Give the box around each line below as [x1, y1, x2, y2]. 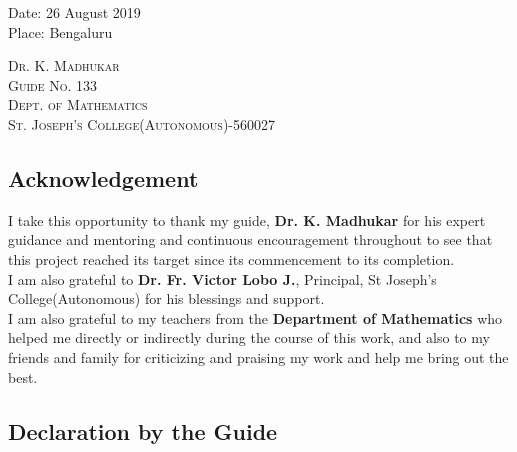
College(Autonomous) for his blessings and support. [8, 288, 325, 309]
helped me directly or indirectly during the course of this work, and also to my [8, 327, 490, 348]
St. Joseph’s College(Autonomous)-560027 [8, 113, 276, 134]
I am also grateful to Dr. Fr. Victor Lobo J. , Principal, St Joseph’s [8, 268, 437, 289]
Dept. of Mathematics [8, 94, 148, 115]
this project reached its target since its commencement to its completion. [8, 248, 455, 269]
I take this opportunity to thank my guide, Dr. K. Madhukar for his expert [8, 209, 486, 230]
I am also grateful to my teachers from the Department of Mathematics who [8, 307, 503, 328]
